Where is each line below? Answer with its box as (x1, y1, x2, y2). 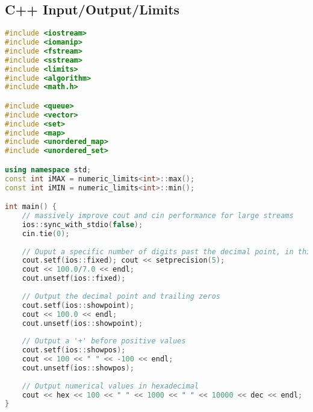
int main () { (5, 202, 57, 211)
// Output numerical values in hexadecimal (22, 381, 199, 390)
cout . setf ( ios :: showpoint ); (22, 301, 134, 310)
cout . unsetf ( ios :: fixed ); (22, 274, 126, 283)
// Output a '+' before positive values (22, 337, 186, 346)
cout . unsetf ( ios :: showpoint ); (22, 319, 143, 328)
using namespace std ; (5, 165, 91, 174)
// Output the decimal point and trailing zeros (22, 292, 220, 301)
